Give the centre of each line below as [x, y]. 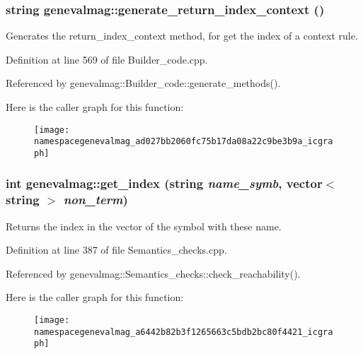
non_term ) [96, 200]
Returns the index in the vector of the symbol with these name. [144, 226]
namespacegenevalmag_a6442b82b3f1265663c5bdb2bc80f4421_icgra [184, 332]
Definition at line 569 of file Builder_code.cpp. [107, 59]
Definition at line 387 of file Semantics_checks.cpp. [116, 250]
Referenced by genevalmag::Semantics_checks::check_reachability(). [153, 273]
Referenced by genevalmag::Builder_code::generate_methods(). [143, 83]
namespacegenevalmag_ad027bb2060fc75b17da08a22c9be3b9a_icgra [184, 142]
